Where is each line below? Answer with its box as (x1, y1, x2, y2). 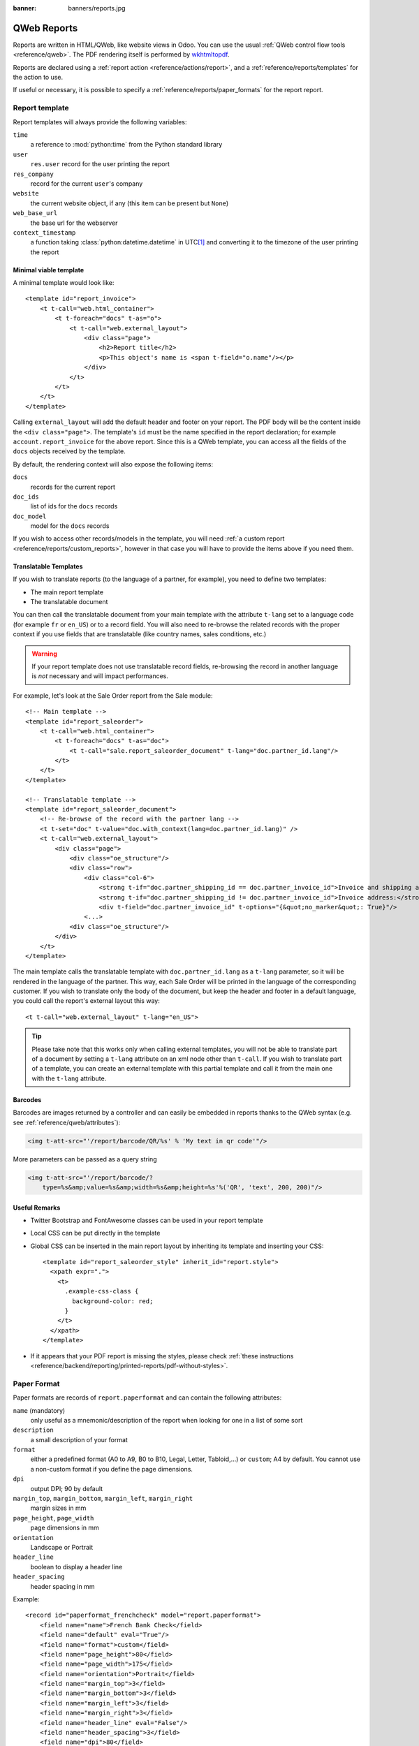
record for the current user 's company (30, 179, 143, 188)
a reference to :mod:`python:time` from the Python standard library (30, 140, 223, 149)
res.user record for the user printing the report (30, 160, 170, 168)
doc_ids (13, 492, 40, 501)
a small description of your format (30, 1435, 128, 1444)
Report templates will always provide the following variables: (13, 117, 187, 126)
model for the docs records (30, 522, 110, 530)
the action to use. (13, 73, 64, 82)
